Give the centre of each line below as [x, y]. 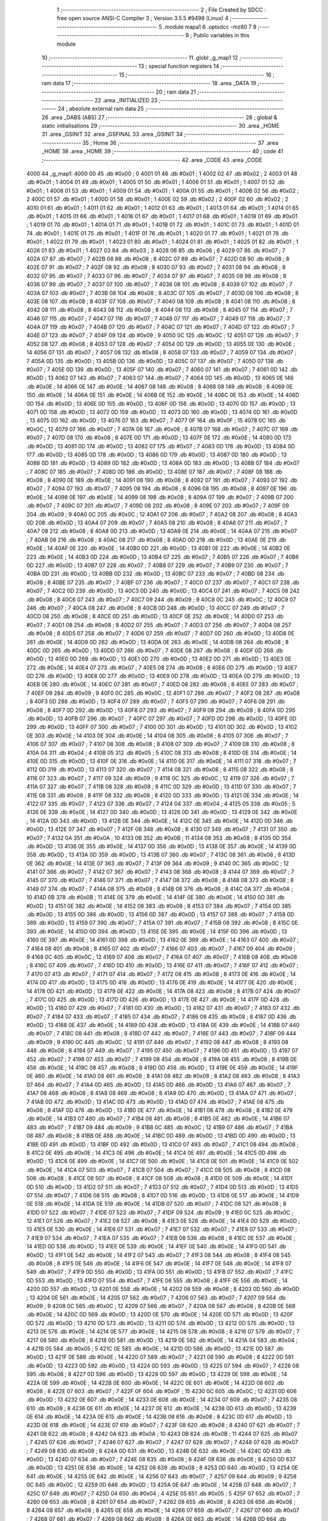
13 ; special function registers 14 [179, 66]
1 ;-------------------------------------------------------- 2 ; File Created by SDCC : [162, 10]
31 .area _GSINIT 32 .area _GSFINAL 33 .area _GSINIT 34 [112, 134]
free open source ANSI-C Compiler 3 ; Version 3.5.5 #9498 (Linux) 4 [143, 18]
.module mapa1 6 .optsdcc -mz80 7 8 [210, 27]
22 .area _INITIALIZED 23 [126, 100]
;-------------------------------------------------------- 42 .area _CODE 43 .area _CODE [152, 160]
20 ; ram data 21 [176, 92]
